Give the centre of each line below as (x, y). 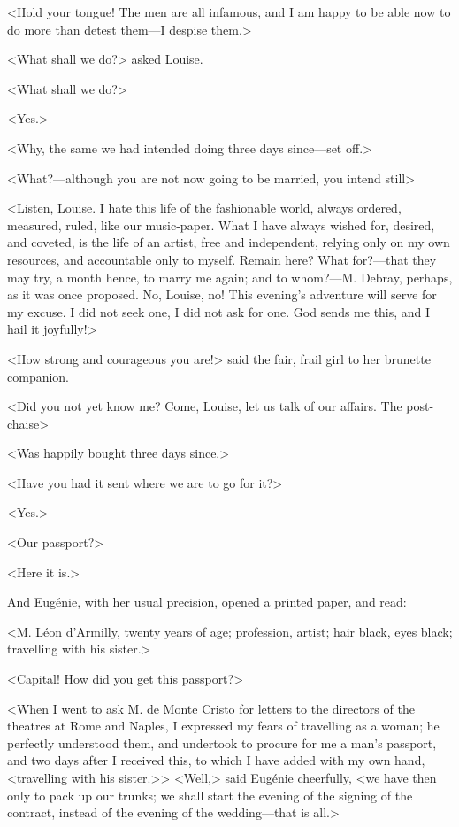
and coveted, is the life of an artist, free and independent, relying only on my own (229, 242)
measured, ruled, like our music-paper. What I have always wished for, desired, (221, 224)
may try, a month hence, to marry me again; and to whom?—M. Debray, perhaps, (230, 277)
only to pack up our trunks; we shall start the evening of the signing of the (210, 795)
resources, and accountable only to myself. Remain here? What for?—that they (222, 259)
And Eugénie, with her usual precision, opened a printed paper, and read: (207, 602)
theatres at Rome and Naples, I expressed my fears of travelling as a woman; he (223, 726)
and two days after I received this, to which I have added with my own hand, (216, 760)
